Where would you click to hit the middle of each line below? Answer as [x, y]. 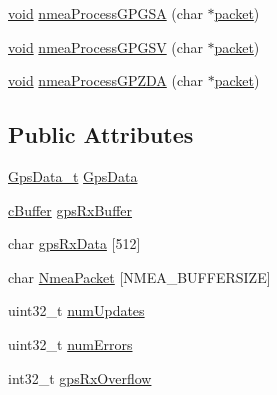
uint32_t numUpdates [76, 310]
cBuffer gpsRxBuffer [70, 209]
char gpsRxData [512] [74, 243]
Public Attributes [101, 134]
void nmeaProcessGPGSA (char [105, 13]
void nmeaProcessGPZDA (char [105, 80]
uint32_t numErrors [70, 343]
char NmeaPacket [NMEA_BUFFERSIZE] [139, 276]
